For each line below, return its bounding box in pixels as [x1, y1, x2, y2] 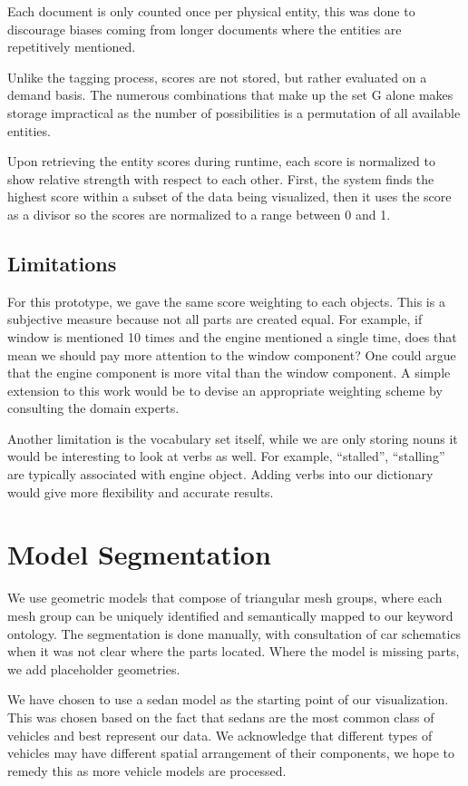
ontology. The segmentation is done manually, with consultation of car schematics [7, 624, 462, 643]
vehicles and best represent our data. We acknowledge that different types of [7, 725, 433, 744]
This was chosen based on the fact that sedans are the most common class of [7, 707, 434, 726]
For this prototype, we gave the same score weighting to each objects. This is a [7, 291, 445, 310]
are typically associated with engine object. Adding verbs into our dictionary [7, 465, 434, 484]
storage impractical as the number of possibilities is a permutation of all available [7, 103, 461, 122]
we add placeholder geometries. [7, 659, 180, 678]
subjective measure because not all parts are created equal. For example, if [7, 309, 423, 329]
